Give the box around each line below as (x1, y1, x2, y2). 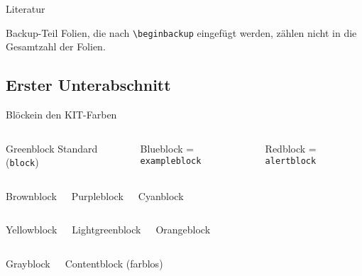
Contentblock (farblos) (65, 256, 163, 271)
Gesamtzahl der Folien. (6, 39, 106, 54)
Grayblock (6, 256, 50, 271)
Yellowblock (6, 222, 57, 237)
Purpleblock (71, 188, 124, 203)
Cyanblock (138, 188, 184, 203)
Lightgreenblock (72, 222, 141, 237)
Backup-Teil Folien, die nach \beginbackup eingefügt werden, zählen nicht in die (6, 25, 357, 40)
